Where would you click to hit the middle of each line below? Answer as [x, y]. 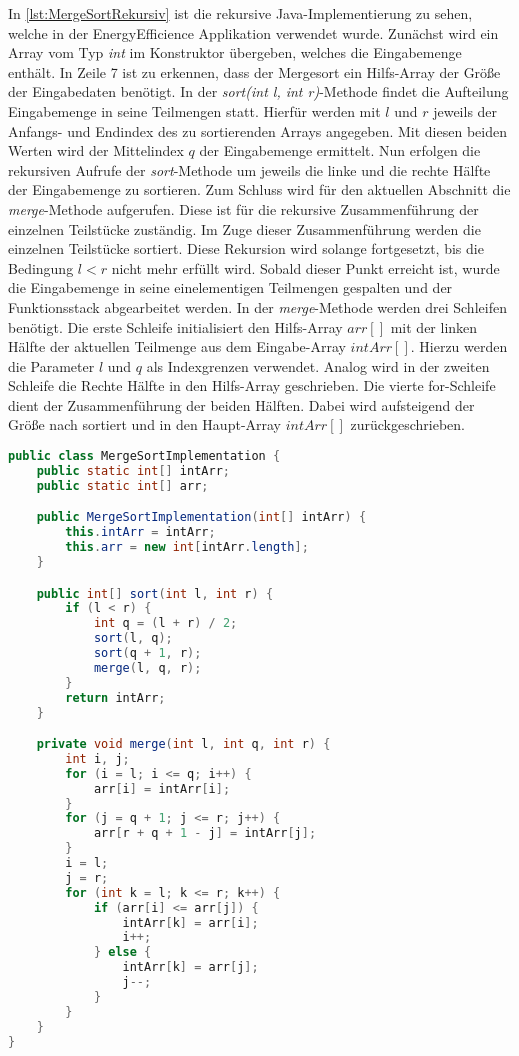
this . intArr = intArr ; [140, 532]
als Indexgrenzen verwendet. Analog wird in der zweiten [318, 365]
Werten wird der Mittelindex [96, 150]
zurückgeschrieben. [407, 424]
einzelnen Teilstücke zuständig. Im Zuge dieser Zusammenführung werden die [244, 228]
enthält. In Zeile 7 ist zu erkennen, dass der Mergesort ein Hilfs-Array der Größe [254, 71]
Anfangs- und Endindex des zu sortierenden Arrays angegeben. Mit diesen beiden [257, 130]
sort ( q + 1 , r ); [147, 653]
